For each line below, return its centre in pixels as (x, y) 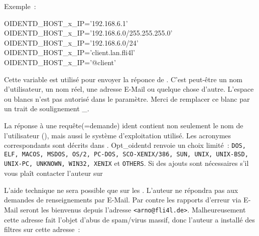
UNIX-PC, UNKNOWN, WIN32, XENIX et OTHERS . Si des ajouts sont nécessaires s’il (126, 163)
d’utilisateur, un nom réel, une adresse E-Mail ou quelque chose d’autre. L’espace (129, 89)
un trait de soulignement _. (47, 108)
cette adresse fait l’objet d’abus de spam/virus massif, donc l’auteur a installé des (129, 219)
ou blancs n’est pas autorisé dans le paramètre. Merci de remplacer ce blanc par (127, 98)
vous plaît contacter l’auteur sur (53, 173)
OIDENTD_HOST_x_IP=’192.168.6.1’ (66, 23)
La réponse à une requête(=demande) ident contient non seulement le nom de (124, 125)
